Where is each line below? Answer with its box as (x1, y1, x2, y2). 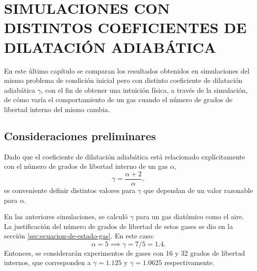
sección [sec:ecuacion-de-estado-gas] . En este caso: (4, 231, 154, 241)
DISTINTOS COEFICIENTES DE (4, 17, 247, 38)
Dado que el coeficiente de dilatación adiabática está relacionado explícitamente (4, 151, 245, 161)
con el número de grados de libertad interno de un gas (4, 161, 168, 171)
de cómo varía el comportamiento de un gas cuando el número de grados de (4, 94, 233, 105)
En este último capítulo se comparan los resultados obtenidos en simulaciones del (4, 65, 250, 76)
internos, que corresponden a (4, 257, 91, 268)
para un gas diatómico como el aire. (135, 211, 244, 222)
